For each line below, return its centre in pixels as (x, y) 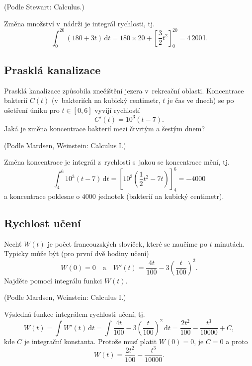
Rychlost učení (42, 223)
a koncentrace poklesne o (42, 196)
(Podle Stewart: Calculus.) (44, 6)
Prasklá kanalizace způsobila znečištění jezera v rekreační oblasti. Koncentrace (124, 90)
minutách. (230, 243)
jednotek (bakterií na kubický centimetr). (161, 196)
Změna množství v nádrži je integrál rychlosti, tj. (80, 23)
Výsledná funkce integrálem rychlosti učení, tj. (75, 314)
